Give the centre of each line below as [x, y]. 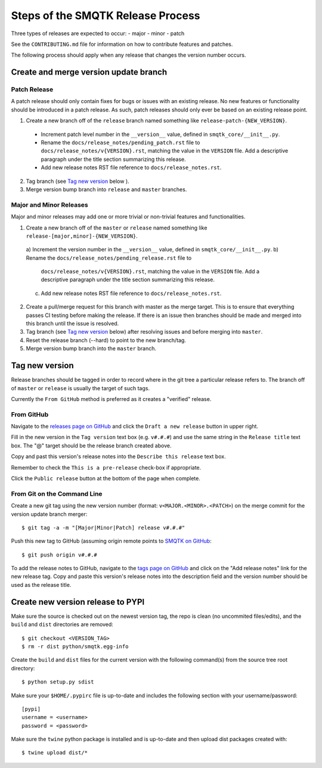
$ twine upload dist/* [55, 753]
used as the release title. [41, 584]
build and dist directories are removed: [62, 624]
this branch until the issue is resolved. [72, 324]
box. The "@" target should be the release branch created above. [91, 445]
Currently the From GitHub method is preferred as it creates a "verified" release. [111, 399]
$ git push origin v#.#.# [60, 555]
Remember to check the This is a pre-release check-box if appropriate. [106, 467]
